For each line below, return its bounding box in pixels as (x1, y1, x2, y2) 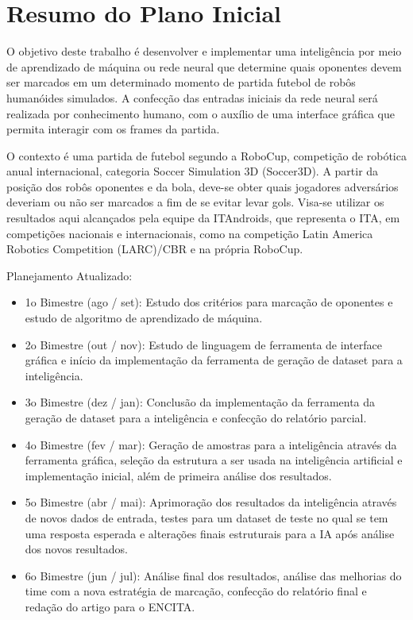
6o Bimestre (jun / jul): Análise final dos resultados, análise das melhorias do (25, 567, 402, 583)
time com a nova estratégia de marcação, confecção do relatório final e (25, 583, 367, 599)
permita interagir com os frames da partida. (6, 121, 220, 137)
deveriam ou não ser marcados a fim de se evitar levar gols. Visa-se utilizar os (6, 194, 384, 210)
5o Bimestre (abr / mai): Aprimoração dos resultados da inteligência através (25, 494, 397, 510)
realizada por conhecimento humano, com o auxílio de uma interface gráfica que (6, 105, 395, 121)
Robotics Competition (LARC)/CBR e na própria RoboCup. (6, 241, 303, 257)
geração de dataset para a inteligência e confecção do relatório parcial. (25, 410, 367, 426)
